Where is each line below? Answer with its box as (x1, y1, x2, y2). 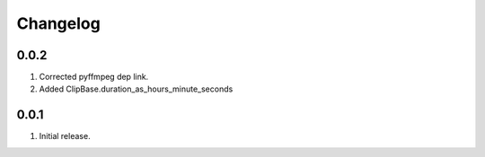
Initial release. (39, 131, 91, 142)
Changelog (16, 13, 101, 33)
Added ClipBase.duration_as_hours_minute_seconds (39, 83, 234, 94)
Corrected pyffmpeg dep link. (39, 72, 149, 83)
